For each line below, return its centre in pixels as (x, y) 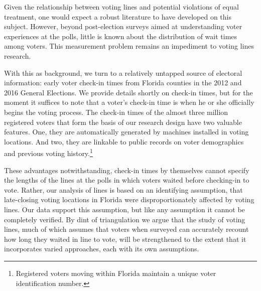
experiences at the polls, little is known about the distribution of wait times (121, 36)
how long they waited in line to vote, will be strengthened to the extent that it (125, 239)
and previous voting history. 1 (48, 152)
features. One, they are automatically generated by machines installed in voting (126, 132)
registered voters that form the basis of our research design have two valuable (123, 122)
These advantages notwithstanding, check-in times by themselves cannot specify (127, 170)
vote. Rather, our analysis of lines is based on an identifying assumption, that (123, 189)
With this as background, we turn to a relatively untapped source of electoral (123, 72)
